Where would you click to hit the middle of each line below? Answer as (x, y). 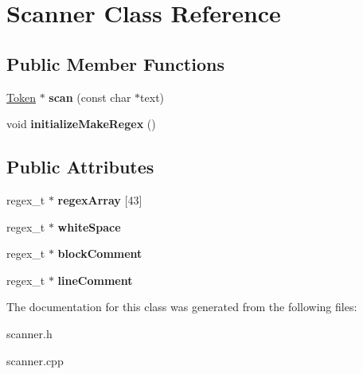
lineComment (95, 280)
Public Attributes (80, 167)
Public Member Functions (115, 63)
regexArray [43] (100, 199)
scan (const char (90, 97)
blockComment (100, 253)
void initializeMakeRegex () (81, 124)
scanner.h (29, 333)
